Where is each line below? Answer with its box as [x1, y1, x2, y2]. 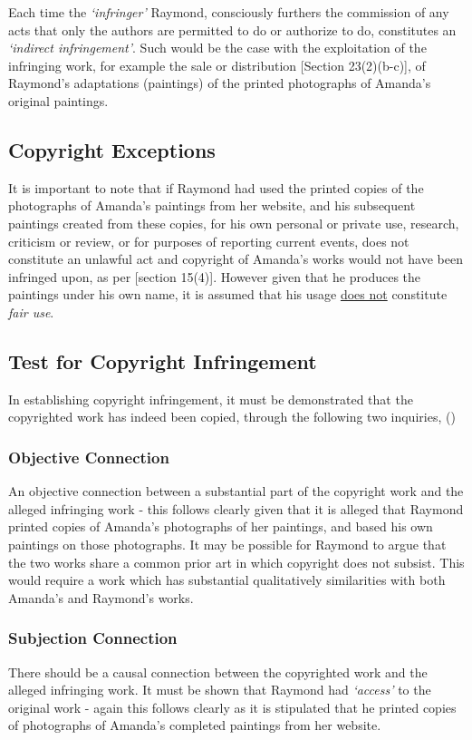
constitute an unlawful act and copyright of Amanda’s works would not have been [8, 249, 463, 268]
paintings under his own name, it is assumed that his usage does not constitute [8, 285, 448, 304]
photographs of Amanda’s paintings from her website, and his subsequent [8, 196, 416, 215]
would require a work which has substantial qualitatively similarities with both [8, 570, 446, 589]
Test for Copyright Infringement [8, 346, 317, 375]
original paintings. [8, 91, 109, 110]
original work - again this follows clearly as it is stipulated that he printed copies [8, 697, 457, 716]
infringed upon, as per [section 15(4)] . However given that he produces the [8, 267, 421, 286]
